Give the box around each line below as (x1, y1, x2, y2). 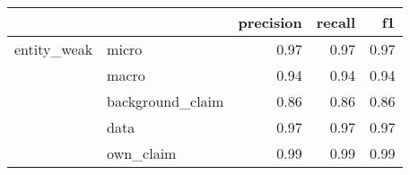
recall (316, 12, 356, 32)
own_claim (107, 143, 177, 163)
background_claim (107, 91, 224, 111)
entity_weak (14, 39, 93, 59)
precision (238, 12, 302, 32)
